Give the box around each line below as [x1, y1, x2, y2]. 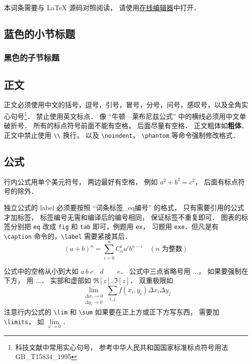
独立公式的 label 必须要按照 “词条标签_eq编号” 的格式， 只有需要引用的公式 [4, 202, 244, 212]
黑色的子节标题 [4, 51, 60, 64]
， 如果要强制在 [198, 265, 248, 276]
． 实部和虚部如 [41, 275, 91, 285]
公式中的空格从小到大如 [4, 265, 79, 276]
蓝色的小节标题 [4, 26, 75, 41]
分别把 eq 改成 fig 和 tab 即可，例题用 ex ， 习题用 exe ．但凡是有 [10, 221, 219, 232]
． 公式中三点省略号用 [120, 265, 190, 276]
